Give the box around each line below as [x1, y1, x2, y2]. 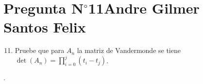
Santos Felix [3, 17, 86, 37]
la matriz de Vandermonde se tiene [77, 45, 181, 55]
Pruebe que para [15, 45, 65, 55]
